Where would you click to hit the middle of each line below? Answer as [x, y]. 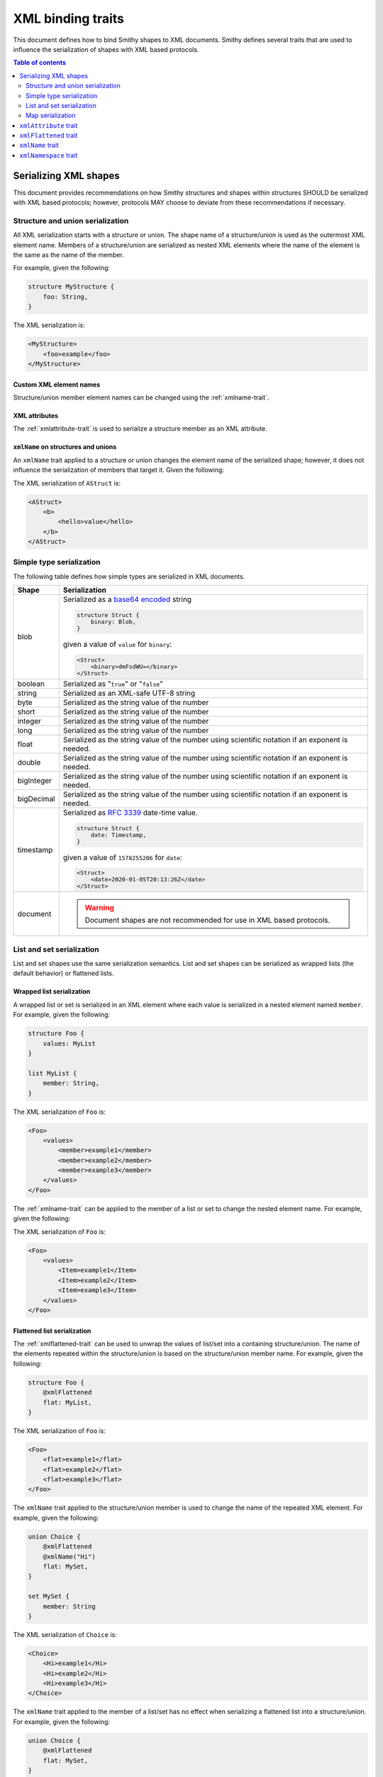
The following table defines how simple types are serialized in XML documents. [129, 576]
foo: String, [66, 296]
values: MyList [69, 1043]
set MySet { [49, 1596]
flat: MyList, [67, 1402]
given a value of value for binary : [117, 644]
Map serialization [51, 116]
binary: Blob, [113, 622]
